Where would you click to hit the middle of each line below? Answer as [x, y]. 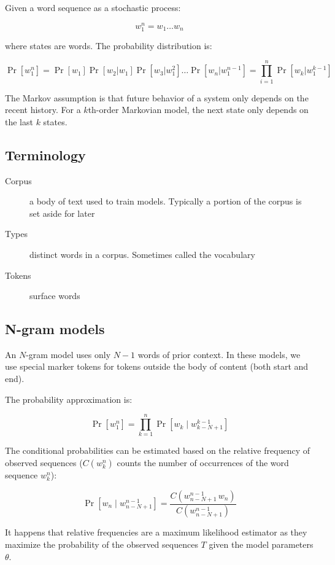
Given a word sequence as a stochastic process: [93, 7]
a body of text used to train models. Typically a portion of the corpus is [166, 201]
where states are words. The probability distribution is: [109, 45]
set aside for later [62, 213]
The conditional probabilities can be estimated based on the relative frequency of [157, 450]
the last [19, 121]
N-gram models [55, 329]
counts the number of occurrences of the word [203, 462]
